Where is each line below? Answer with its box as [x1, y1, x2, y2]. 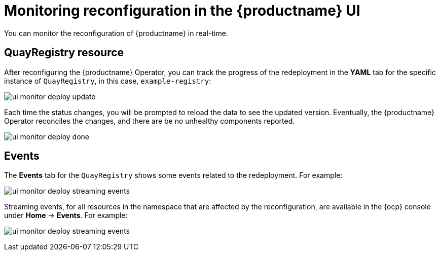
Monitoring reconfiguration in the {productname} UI [4, 2, 360, 19]
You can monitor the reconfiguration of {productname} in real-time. [4, 28, 228, 38]
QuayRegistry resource [4, 46, 124, 59]
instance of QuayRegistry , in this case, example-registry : [4, 76, 211, 85]
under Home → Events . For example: [4, 211, 128, 220]
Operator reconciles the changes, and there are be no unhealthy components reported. [4, 116, 295, 125]
